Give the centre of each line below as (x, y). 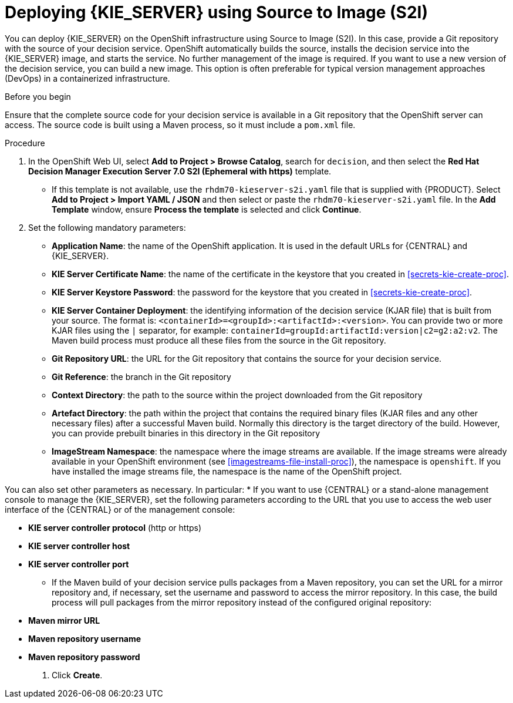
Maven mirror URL (64, 620)
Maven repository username (85, 638)
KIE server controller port (79, 564)
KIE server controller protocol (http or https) (115, 527)
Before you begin (38, 96)
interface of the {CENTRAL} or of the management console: (120, 509)
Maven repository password (84, 657)
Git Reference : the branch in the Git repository (141, 376)
